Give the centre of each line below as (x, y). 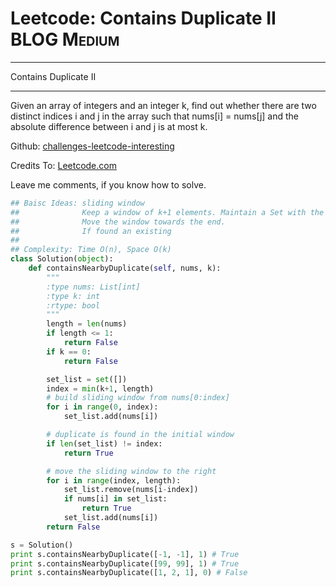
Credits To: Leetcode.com (63, 165)
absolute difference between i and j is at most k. (109, 126)
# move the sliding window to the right (131, 471)
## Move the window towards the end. (118, 222)
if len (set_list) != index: (104, 443)
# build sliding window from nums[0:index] (138, 398)
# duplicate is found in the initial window (140, 435)
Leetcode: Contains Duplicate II (143, 18)
